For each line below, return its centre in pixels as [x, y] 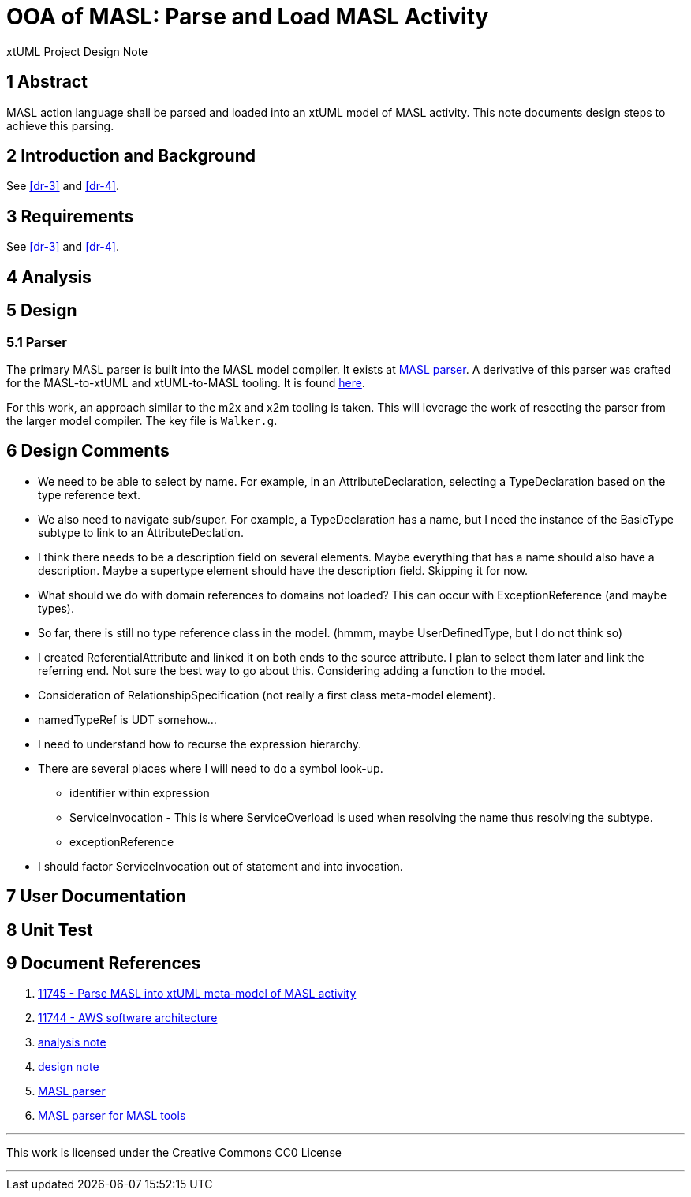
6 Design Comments [88, 451]
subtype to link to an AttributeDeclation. [141, 532]
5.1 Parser [37, 342]
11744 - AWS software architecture [128, 1018]
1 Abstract [47, 82]
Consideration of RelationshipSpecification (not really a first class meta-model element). [267, 695]
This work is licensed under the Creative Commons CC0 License [174, 1153]
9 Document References [104, 964]
